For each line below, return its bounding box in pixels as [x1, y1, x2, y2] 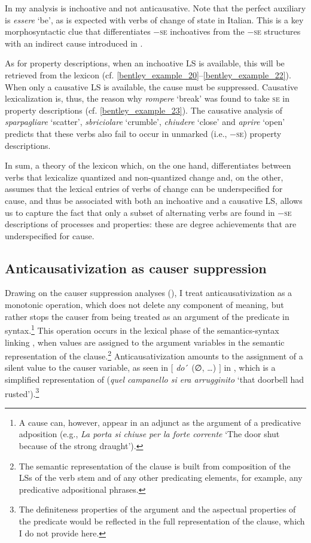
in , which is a [224, 361, 276, 374]
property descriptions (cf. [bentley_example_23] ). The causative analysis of [5, 103, 283, 116]
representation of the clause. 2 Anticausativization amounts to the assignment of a [5, 348, 303, 362]
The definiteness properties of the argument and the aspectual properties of [19, 503, 296, 515]
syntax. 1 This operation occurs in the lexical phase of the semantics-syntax [5, 322, 279, 336]
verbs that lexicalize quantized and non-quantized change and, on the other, [5, 170, 283, 183]
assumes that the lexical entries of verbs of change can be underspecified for [5, 182, 283, 195]
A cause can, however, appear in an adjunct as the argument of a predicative [19, 416, 301, 428]
